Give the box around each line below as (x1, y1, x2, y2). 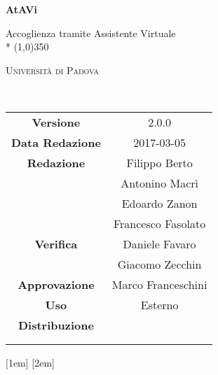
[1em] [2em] (6, 355, 55, 369)
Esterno (140, 296, 179, 313)
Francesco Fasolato (113, 215, 206, 232)
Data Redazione (11, 134, 101, 150)
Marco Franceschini (111, 276, 207, 292)
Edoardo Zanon (121, 194, 198, 211)
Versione (32, 113, 81, 130)
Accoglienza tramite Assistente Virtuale (6, 25, 176, 40)
